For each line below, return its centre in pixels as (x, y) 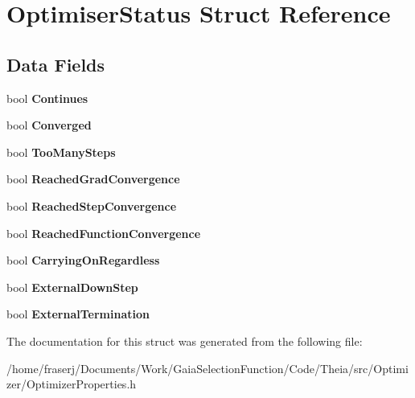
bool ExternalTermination (78, 314)
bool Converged (49, 125)
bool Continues (47, 98)
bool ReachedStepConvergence (92, 205)
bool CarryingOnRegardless (83, 260)
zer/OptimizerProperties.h (72, 384)
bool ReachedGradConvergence (93, 179)
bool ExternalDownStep (72, 287)
